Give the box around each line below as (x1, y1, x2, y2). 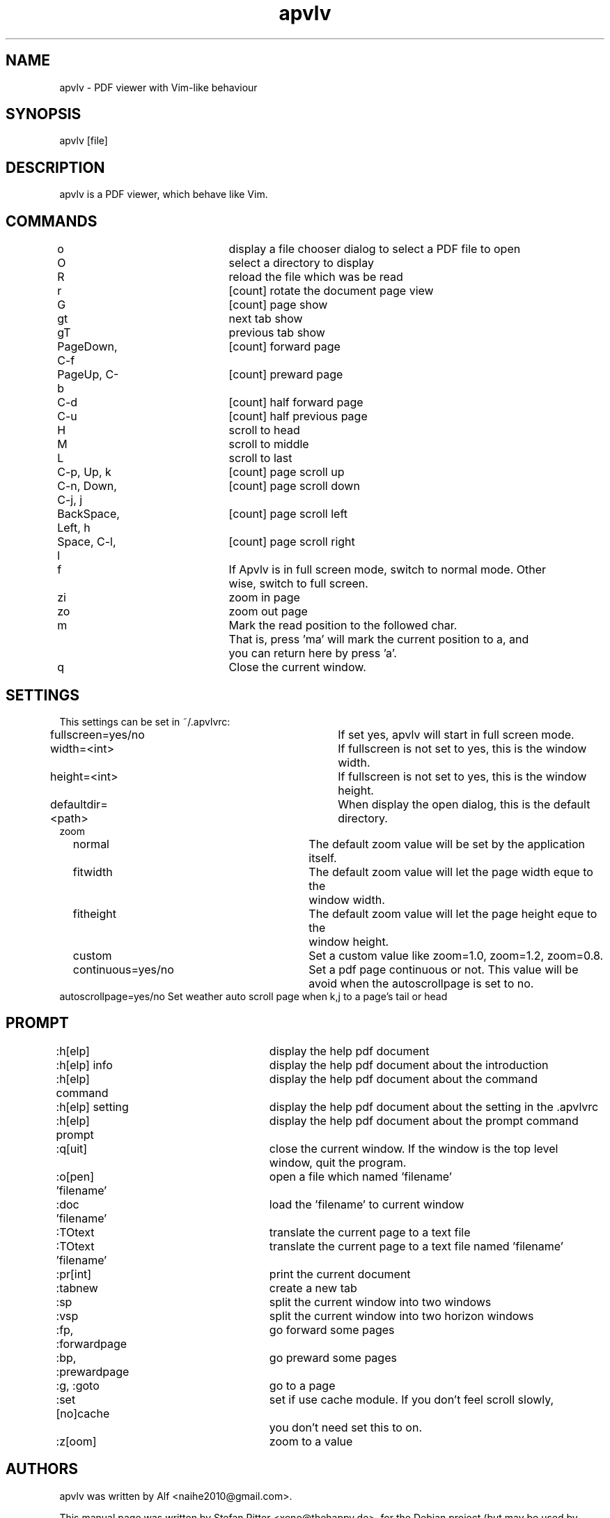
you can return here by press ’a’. (228, 646, 397, 661)
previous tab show (228, 325, 325, 340)
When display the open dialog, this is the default (338, 797, 591, 811)
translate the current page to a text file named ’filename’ (269, 1239, 563, 1253)
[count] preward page (228, 367, 343, 382)
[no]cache (56, 1406, 110, 1420)
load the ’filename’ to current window (269, 1197, 464, 1211)
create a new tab (269, 1280, 357, 1295)
